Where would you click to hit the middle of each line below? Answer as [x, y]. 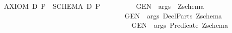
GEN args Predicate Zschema [180, 25]
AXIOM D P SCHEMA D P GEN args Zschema [104, 6]
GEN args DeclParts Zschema [173, 15]
